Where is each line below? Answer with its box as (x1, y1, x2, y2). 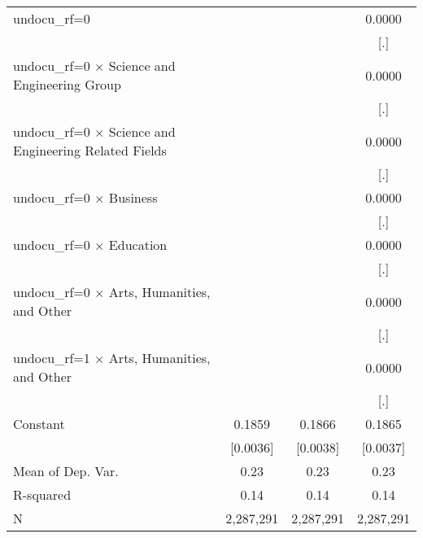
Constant (13, 414, 65, 433)
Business (108, 188, 158, 207)
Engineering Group (13, 75, 121, 94)
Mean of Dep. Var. (13, 461, 119, 480)
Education (108, 235, 168, 254)
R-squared (13, 485, 72, 504)
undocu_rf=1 (13, 348, 90, 367)
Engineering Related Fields (13, 141, 167, 160)
